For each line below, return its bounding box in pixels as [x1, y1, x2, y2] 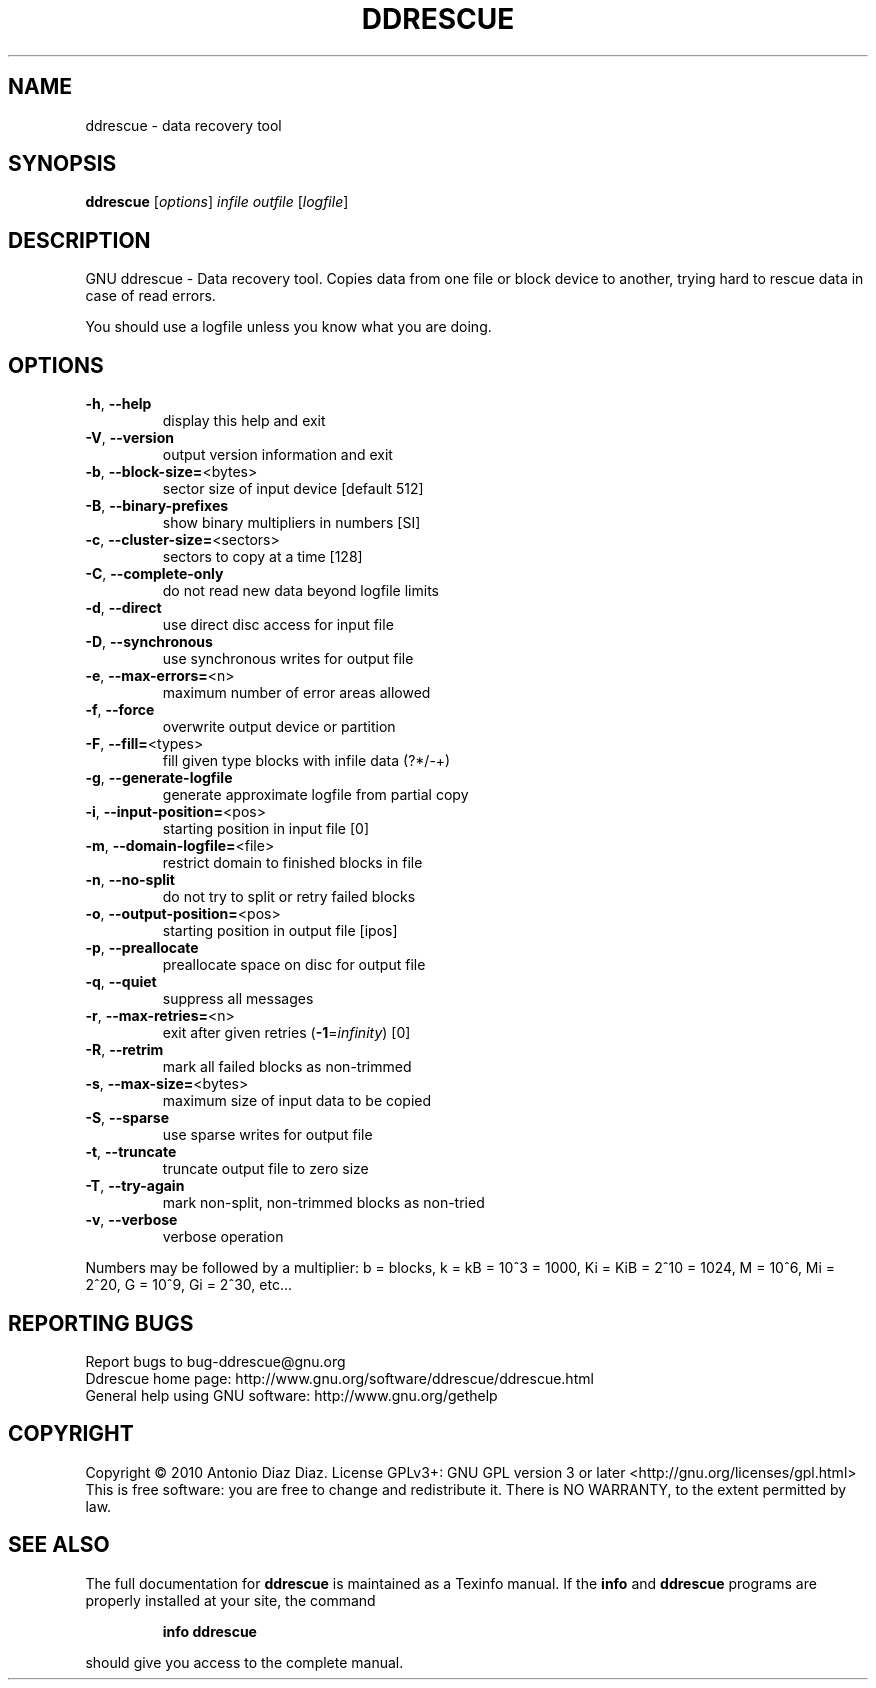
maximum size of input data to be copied [162, 1092, 432, 1110]
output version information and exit [162, 446, 393, 464]
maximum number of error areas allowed [162, 684, 431, 702]
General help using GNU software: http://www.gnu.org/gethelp [85, 1386, 498, 1404]
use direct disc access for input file [162, 616, 394, 634]
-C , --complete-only [85, 565, 224, 583]
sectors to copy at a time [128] [162, 548, 363, 566]
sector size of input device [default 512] [162, 480, 424, 498]
